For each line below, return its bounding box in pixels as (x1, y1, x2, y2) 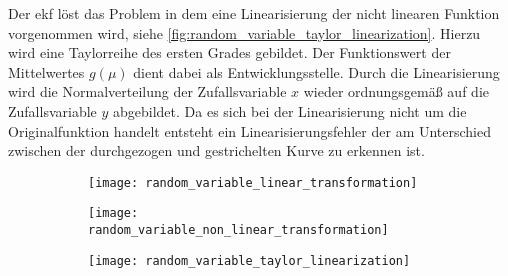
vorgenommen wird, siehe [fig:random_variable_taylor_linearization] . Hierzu (8, 22, 481, 43)
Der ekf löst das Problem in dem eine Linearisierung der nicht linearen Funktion (8, 3, 500, 23)
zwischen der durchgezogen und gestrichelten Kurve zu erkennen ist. (8, 140, 425, 161)
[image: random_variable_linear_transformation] (88, 175, 418, 190)
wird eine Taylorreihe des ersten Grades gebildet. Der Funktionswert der (8, 42, 451, 63)
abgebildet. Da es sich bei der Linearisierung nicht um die (113, 100, 467, 121)
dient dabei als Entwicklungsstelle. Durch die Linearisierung (133, 61, 500, 82)
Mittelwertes (8, 61, 85, 82)
